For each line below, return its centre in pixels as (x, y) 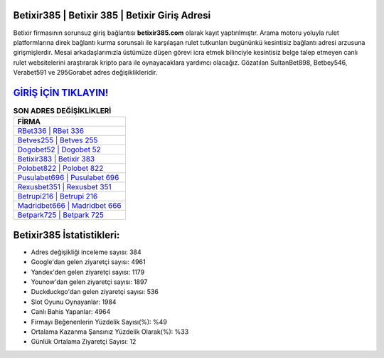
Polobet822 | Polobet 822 (60, 169)
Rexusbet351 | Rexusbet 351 (64, 187)
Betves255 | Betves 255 (58, 140)
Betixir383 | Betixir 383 (56, 159)
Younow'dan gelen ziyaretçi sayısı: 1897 (89, 282)
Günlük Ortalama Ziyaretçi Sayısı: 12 (84, 342)
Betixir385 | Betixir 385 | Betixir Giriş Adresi (112, 15)
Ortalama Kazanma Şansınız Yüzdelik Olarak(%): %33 (110, 332)
